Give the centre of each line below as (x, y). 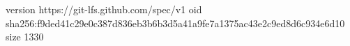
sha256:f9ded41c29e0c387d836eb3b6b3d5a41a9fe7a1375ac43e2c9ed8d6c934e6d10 (175, 23)
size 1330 (25, 37)
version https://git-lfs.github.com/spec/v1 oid (104, 9)
